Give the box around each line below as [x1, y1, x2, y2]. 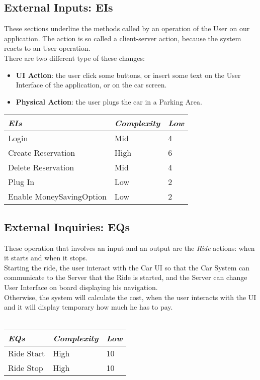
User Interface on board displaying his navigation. [4, 281, 158, 292]
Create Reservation [8, 147, 75, 159]
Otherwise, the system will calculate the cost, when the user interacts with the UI [4, 292, 256, 302]
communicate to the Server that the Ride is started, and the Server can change [4, 272, 247, 282]
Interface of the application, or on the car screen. [16, 79, 167, 90]
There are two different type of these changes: [4, 52, 145, 63]
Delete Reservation [8, 161, 74, 173]
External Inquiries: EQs [4, 219, 130, 234]
